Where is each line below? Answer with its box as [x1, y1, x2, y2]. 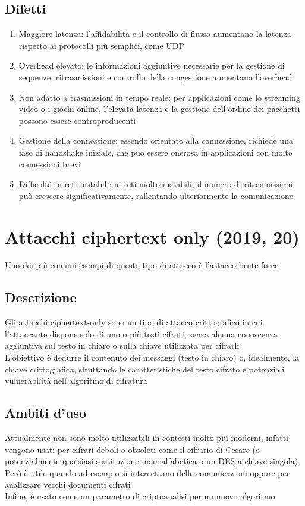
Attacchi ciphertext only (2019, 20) [5, 224, 300, 249]
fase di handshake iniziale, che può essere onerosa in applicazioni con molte [18, 145, 293, 158]
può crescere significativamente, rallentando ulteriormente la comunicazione [18, 189, 293, 201]
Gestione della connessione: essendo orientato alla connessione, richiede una [18, 134, 293, 147]
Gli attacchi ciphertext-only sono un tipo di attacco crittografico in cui [5, 316, 263, 328]
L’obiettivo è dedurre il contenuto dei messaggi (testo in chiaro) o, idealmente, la [5, 351, 300, 364]
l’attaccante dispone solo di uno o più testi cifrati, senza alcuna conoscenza [5, 327, 278, 340]
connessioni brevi [18, 157, 81, 170]
